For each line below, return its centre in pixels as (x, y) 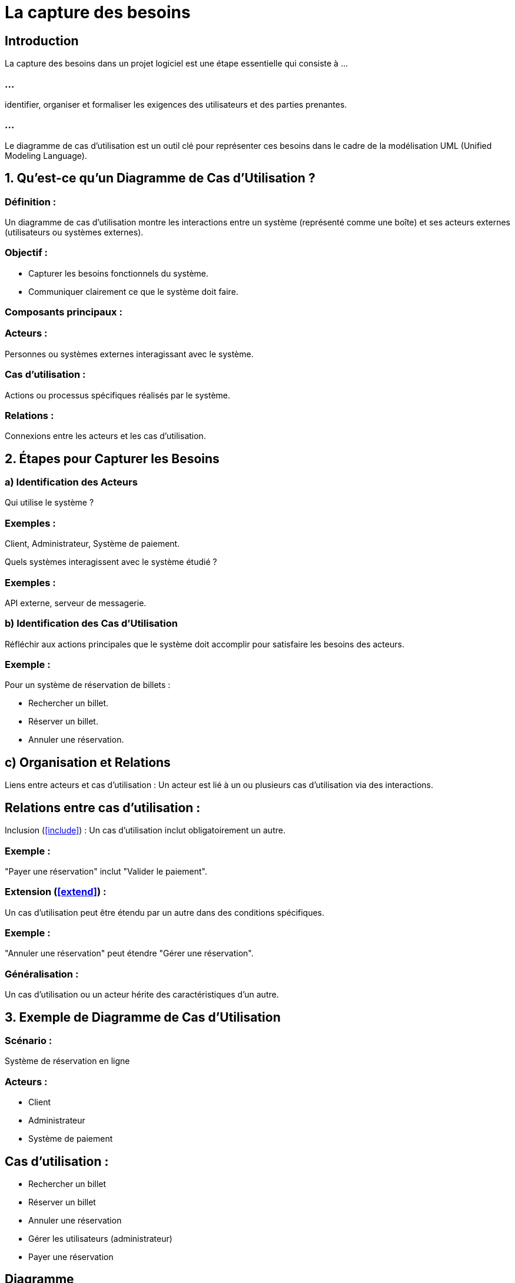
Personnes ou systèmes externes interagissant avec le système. (129, 354)
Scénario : (29, 1041)
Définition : (31, 202)
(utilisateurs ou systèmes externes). (74, 232)
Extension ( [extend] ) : (56, 892)
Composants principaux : (64, 312)
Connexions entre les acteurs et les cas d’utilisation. (105, 436)
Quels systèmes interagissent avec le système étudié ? (111, 562)
